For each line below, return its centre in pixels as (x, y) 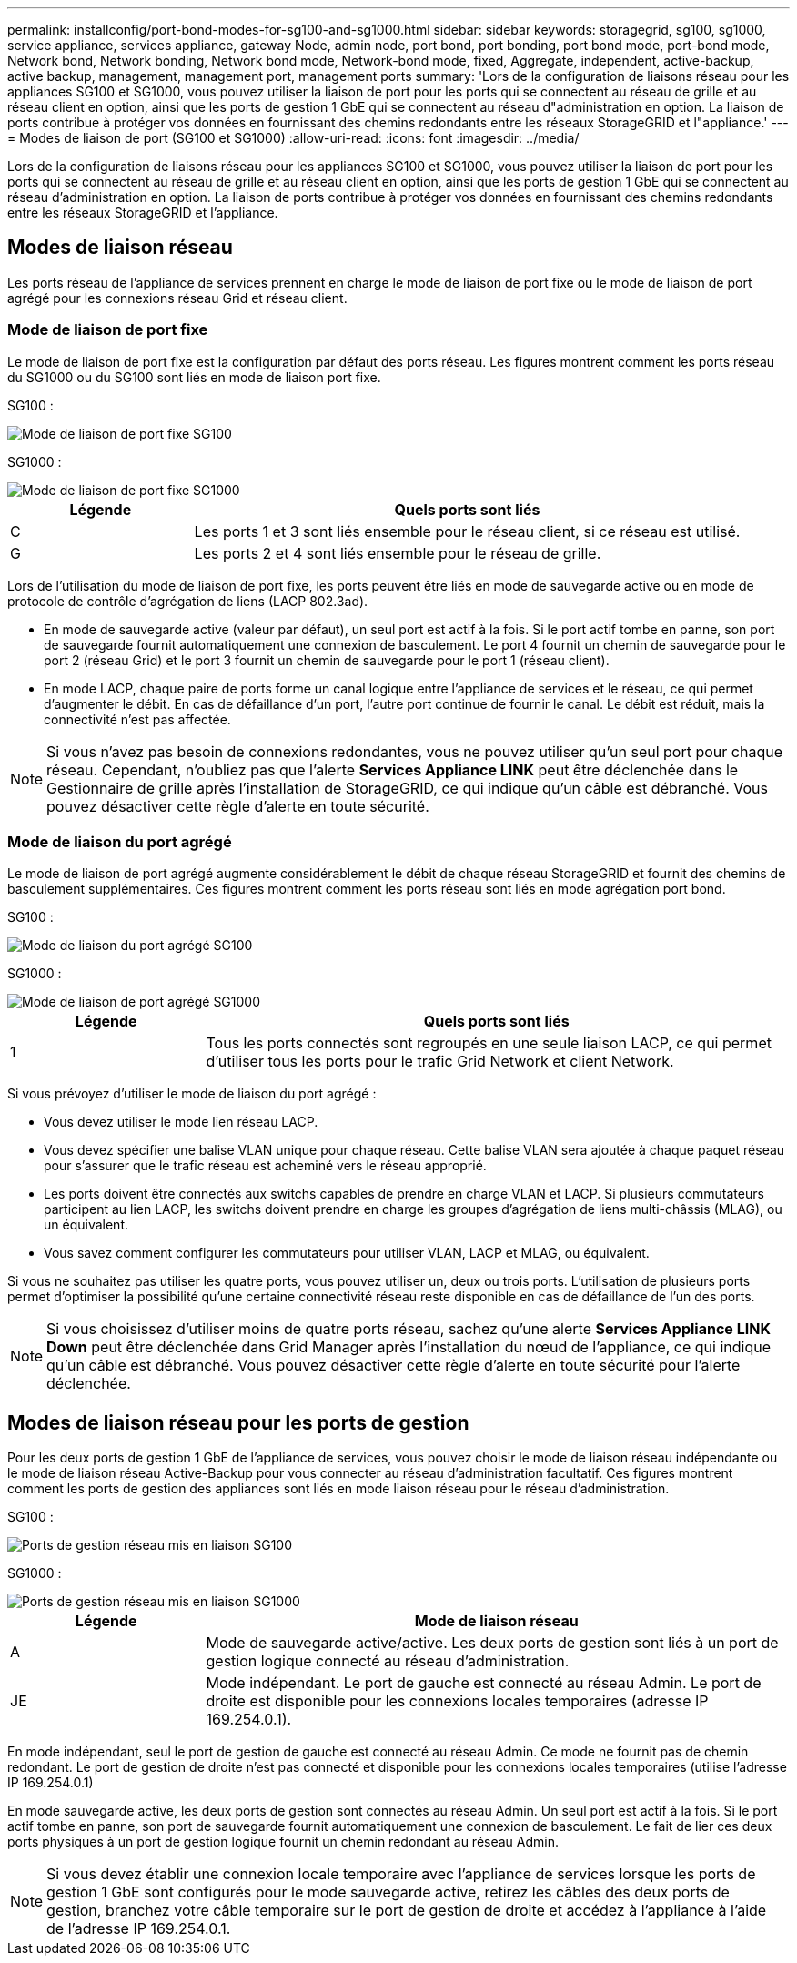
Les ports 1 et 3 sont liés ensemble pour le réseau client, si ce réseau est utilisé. (467, 531)
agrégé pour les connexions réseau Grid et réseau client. (177, 298)
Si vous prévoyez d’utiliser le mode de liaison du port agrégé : (192, 1094)
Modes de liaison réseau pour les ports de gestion (238, 1422)
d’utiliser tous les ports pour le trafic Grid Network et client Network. (440, 1062)
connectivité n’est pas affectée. (137, 719)
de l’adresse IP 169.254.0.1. (139, 1929)
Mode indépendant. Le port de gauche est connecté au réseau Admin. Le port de (484, 1683)
